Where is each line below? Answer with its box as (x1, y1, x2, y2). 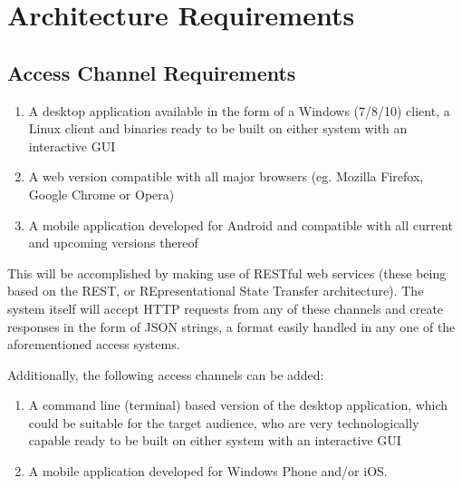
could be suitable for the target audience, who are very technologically (28, 413, 419, 432)
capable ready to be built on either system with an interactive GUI (28, 431, 401, 450)
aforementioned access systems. (7, 335, 180, 354)
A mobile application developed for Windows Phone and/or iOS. (28, 462, 388, 481)
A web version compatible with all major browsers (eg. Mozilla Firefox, (28, 167, 424, 186)
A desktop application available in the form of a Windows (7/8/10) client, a (28, 101, 450, 120)
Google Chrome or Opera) (28, 184, 175, 203)
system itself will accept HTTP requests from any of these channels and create (7, 298, 444, 317)
